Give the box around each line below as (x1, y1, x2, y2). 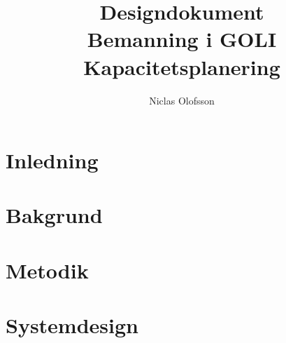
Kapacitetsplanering (83, 52, 280, 81)
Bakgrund (6, 201, 103, 229)
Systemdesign (6, 311, 138, 339)
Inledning (6, 146, 99, 175)
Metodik (6, 255, 89, 284)
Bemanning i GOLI (87, 25, 277, 53)
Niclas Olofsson (149, 93, 215, 107)
